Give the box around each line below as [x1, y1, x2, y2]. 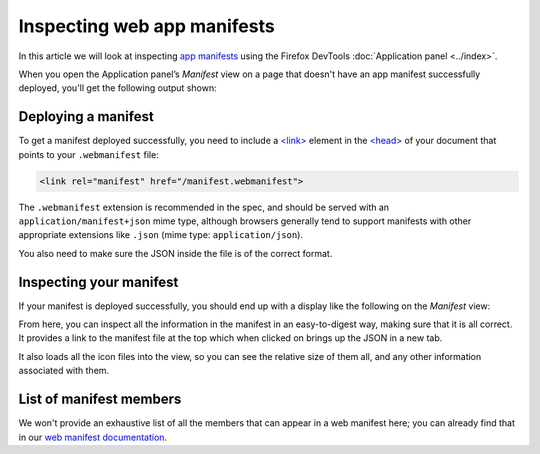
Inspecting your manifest [18, 273, 179, 290]
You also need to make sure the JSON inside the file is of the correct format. [18, 247, 333, 259]
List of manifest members [18, 391, 182, 408]
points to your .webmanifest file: [18, 148, 159, 160]
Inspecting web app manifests [18, 15, 275, 37]
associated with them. [18, 365, 110, 377]
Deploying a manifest [18, 108, 154, 125]
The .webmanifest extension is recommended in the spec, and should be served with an [18, 201, 390, 213]
